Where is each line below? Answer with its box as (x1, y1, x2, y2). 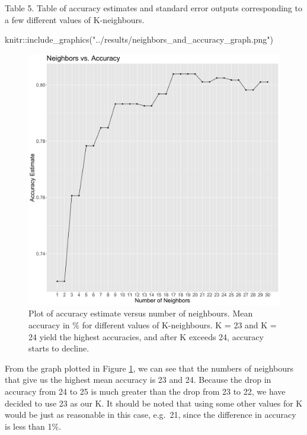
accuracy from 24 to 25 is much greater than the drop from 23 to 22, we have (5, 385, 286, 397)
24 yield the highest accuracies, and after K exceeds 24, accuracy (28, 330, 264, 343)
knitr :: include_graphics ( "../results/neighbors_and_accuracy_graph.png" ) (5, 33, 273, 46)
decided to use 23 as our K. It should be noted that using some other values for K (5, 396, 303, 409)
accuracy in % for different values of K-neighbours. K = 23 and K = (28, 318, 277, 331)
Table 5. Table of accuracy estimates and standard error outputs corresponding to (5, 2, 302, 14)
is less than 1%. (5, 420, 62, 432)
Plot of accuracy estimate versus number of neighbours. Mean (28, 307, 253, 319)
